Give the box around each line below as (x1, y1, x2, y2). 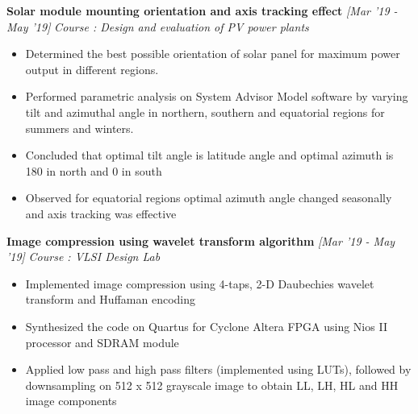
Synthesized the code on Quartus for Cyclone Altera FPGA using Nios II (25, 317, 387, 334)
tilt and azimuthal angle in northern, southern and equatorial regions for (25, 103, 385, 120)
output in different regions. (25, 60, 159, 77)
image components (25, 392, 117, 409)
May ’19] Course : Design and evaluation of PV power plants (6, 18, 309, 35)
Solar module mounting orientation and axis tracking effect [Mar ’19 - (6, 2, 398, 19)
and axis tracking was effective (25, 205, 177, 221)
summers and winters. (25, 119, 134, 136)
